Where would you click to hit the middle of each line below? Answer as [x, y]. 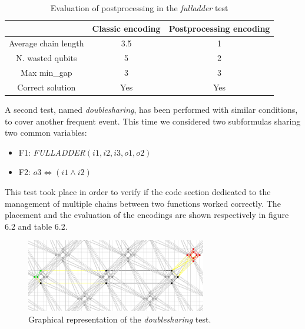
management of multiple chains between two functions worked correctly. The [143, 203]
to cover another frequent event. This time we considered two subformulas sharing [153, 121]
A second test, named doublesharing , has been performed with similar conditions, [151, 110]
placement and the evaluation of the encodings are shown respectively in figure [147, 215]
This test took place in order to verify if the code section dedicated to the [138, 192]
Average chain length [47, 43]
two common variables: [46, 132]
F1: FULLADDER [52, 152]
